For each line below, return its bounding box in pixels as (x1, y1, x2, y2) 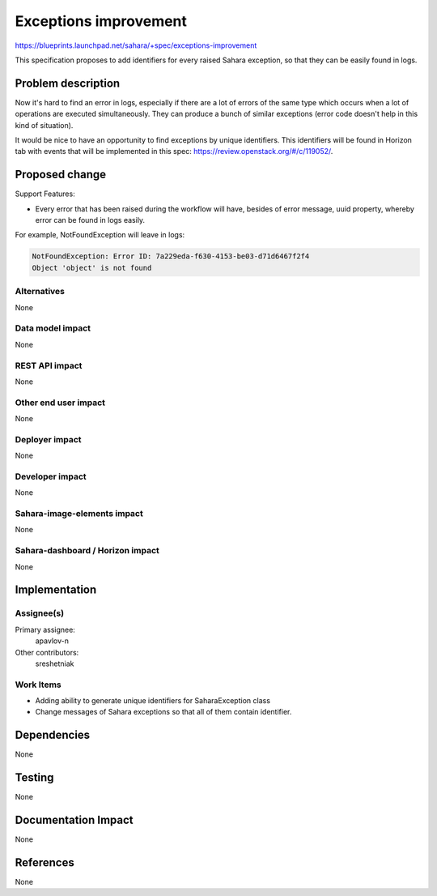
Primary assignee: (15, 625, 76, 634)
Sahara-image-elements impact (15, 508, 143, 519)
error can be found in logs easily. (35, 215, 146, 225)
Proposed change (15, 168, 107, 181)
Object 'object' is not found (32, 263, 152, 272)
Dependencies (15, 728, 91, 742)
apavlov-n (35, 636, 69, 646)
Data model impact (15, 322, 91, 334)
